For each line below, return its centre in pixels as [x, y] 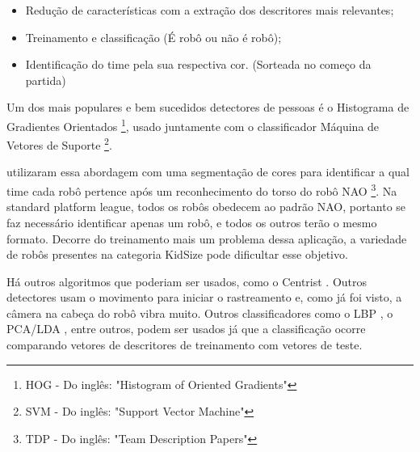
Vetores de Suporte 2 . [59, 144]
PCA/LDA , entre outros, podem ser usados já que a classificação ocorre [186, 329]
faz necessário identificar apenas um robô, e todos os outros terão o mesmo [192, 222]
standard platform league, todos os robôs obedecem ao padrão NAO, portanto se [206, 207]
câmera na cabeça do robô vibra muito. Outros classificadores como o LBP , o [200, 313]
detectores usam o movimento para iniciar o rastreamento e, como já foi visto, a [204, 297]
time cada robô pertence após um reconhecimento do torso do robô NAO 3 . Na [202, 190]
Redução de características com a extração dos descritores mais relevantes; [210, 10]
